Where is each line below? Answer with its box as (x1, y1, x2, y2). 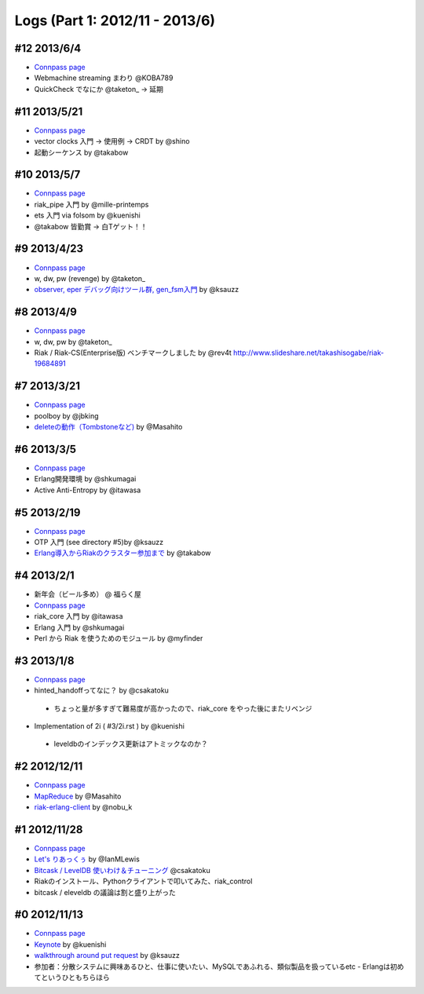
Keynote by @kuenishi (34, 939, 107, 949)
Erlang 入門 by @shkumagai (34, 623, 125, 632)
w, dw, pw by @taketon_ (34, 337, 113, 346)
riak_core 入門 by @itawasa (34, 612, 123, 621)
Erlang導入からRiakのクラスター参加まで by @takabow (34, 548, 211, 557)
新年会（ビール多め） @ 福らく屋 (34, 590, 141, 599)
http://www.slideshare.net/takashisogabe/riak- (232, 348, 385, 357)
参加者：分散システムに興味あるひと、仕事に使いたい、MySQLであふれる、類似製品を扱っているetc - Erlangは (34, 962, 390, 971)
